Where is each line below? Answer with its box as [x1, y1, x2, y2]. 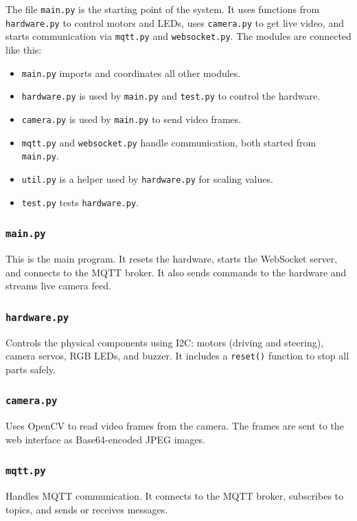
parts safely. [5, 362, 56, 376]
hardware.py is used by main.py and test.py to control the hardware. [21, 89, 321, 103]
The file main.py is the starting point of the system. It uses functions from [5, 2, 320, 16]
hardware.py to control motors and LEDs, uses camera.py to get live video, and [5, 15, 344, 30]
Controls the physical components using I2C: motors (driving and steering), [5, 335, 324, 349]
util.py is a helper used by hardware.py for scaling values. [21, 171, 273, 186]
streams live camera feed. [5, 278, 111, 293]
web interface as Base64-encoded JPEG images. [5, 432, 205, 446]
